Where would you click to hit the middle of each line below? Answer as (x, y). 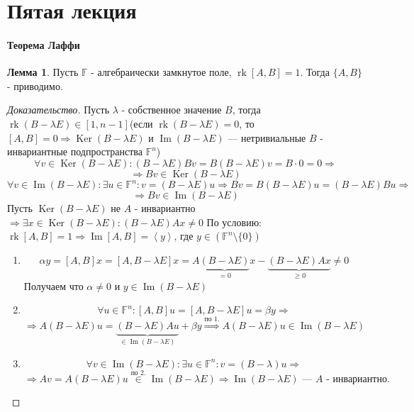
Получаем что (54, 285)
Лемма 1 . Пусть (43, 72)
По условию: (234, 222)
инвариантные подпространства (75, 151)
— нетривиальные (267, 137)
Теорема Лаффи (44, 44)
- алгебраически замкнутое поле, (161, 72)
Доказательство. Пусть (58, 110)
